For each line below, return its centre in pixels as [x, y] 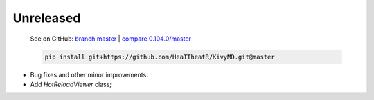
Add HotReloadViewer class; [71, 84]
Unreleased [47, 18]
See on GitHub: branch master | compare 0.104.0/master [111, 39]
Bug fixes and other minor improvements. [89, 74]
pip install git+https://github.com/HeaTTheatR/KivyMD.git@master [160, 57]
